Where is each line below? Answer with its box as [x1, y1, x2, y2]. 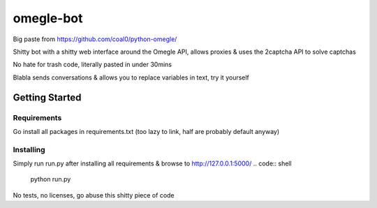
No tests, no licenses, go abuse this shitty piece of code [13, 191, 175, 199]
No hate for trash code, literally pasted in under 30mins [13, 60, 172, 69]
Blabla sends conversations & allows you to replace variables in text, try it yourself [13, 73, 249, 82]
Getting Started [13, 91, 82, 103]
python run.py [30, 175, 71, 184]
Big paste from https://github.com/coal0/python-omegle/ [13, 35, 177, 43]
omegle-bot [13, 10, 83, 26]
